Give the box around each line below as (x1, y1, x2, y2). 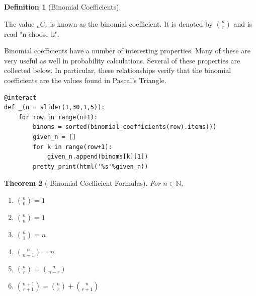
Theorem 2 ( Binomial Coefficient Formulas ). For (4, 178, 161, 188)
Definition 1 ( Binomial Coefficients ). (4, 2, 121, 12)
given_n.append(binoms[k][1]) (47, 153, 148, 161)
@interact (4, 94, 37, 101)
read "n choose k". (4, 28, 59, 39)
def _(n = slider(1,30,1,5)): (4, 104, 105, 111)
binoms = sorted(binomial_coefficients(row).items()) (33, 123, 217, 131)
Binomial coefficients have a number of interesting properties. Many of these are (4, 45, 250, 56)
